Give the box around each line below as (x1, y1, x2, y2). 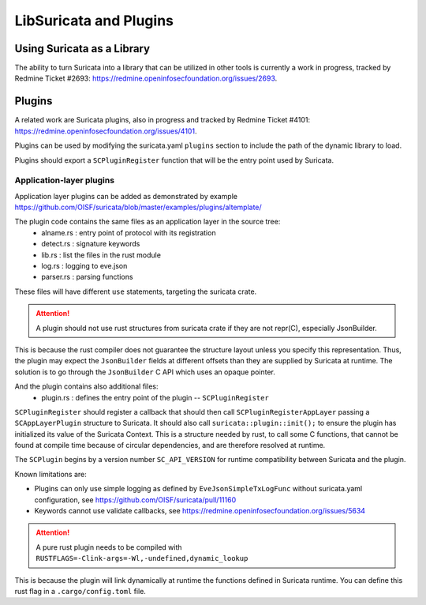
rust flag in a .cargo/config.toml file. (14, 587, 146, 596)
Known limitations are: (14, 469, 87, 479)
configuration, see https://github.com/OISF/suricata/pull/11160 (34, 494, 237, 505)
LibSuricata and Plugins (14, 12, 174, 29)
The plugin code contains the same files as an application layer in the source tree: (14, 217, 281, 227)
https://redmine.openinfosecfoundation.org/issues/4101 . (14, 126, 197, 136)
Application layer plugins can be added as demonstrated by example (14, 191, 238, 201)
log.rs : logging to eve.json (41, 261, 128, 271)
